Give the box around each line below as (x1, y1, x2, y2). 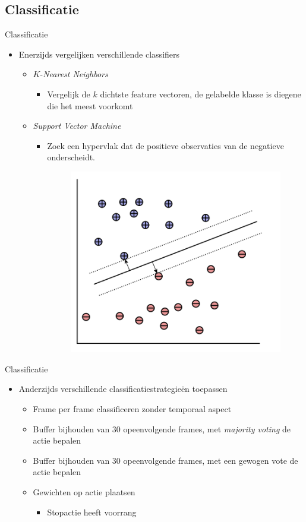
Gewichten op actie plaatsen (33, 485, 135, 498)
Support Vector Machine (33, 119, 121, 132)
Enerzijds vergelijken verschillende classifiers (18, 48, 180, 60)
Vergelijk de (47, 87, 90, 100)
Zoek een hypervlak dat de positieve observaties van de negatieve (47, 139, 284, 151)
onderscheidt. (47, 151, 96, 163)
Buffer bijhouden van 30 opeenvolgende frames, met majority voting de (33, 422, 291, 435)
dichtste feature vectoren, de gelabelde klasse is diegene (100, 87, 301, 100)
